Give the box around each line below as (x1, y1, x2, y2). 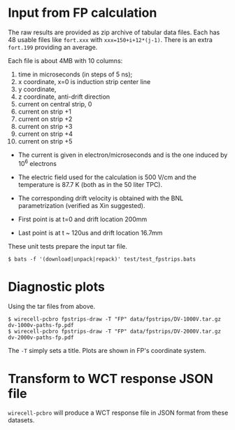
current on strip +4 (17, 130, 73, 138)
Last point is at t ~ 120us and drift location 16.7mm (17, 228, 163, 237)
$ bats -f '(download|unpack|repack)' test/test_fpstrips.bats (8, 256, 197, 263)
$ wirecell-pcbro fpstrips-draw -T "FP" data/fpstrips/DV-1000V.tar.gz (8, 315, 221, 323)
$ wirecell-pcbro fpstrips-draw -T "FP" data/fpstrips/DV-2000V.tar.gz (8, 328, 221, 335)
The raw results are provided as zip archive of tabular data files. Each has (8, 28, 220, 36)
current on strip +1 (17, 107, 72, 116)
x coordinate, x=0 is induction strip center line (17, 77, 151, 85)
